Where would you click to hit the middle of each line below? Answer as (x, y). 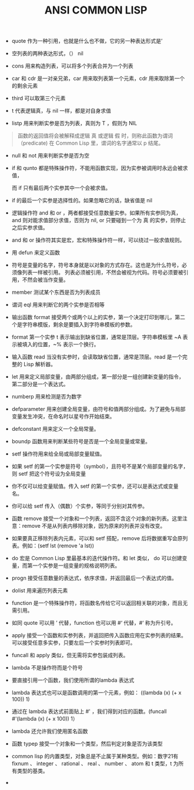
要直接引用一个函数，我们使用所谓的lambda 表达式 (73, 680)
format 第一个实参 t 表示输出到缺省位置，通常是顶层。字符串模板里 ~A (96, 337)
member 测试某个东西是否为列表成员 (56, 292)
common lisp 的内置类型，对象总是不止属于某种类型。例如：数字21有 (95, 756)
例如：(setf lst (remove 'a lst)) (58, 546)
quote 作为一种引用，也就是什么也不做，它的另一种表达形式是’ (87, 41)
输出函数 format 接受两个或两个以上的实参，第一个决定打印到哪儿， (93, 317)
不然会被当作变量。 (45, 280)
